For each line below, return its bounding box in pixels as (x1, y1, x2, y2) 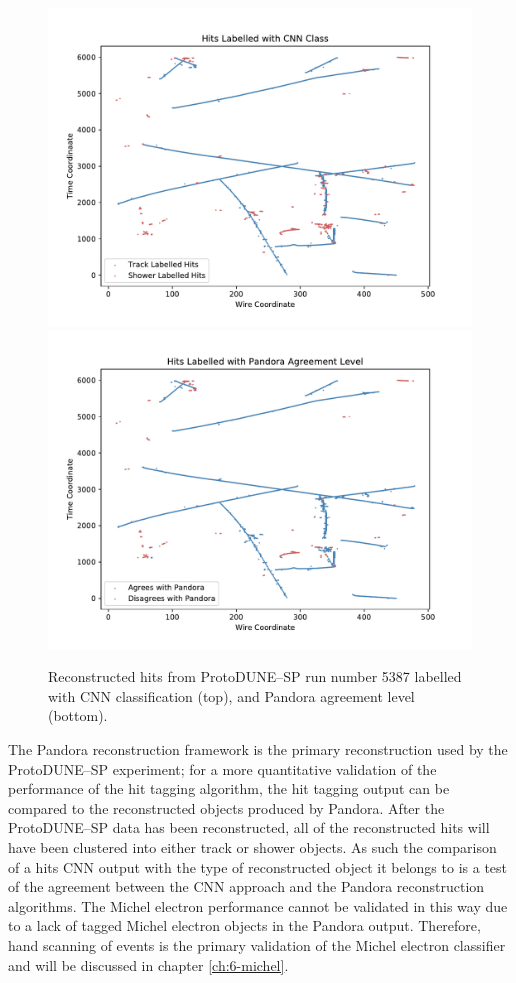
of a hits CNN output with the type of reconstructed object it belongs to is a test (8, 856, 508, 877)
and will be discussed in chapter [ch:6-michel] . (8, 954, 289, 975)
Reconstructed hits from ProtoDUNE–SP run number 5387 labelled (48, 666, 462, 687)
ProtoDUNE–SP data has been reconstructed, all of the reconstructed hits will (8, 817, 490, 838)
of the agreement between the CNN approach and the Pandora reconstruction (8, 876, 485, 897)
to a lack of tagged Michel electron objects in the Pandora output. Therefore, (8, 915, 481, 936)
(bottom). (48, 705, 108, 726)
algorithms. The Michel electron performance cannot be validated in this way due (8, 895, 508, 916)
